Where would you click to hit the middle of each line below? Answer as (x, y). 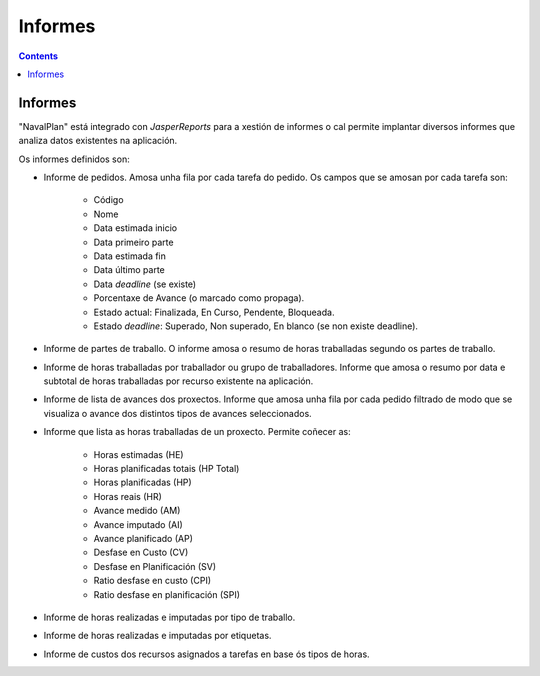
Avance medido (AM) (137, 511)
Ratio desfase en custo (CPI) (152, 581)
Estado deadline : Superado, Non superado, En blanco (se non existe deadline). (256, 326)
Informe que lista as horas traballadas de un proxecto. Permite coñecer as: (197, 432)
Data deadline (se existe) (145, 284)
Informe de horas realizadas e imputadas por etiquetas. (157, 636)
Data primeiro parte (133, 242)
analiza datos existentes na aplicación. (98, 141)
